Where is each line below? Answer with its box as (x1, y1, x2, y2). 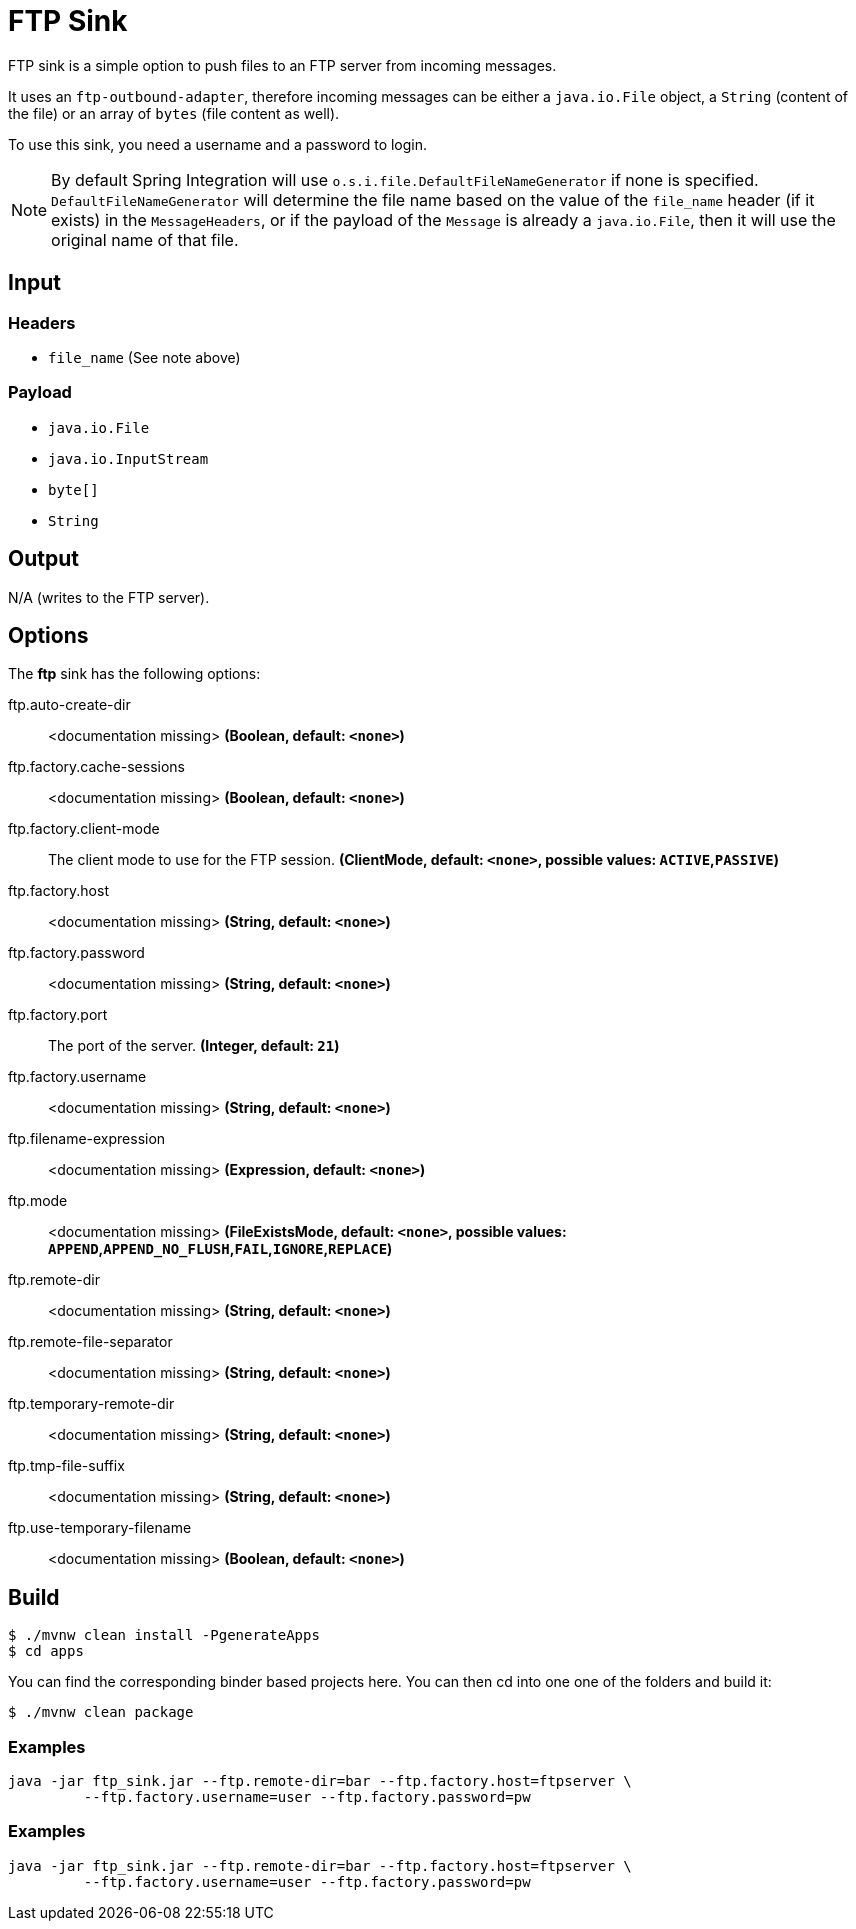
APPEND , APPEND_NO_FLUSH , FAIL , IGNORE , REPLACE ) (48, 1240, 393, 1258)
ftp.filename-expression (8, 1130, 166, 1148)
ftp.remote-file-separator (8, 1333, 173, 1351)
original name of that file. (51, 229, 239, 250)
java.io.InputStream (48, 450, 209, 467)
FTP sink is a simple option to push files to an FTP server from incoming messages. (8, 56, 557, 74)
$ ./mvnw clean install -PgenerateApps (8, 1627, 320, 1644)
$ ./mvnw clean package (8, 1704, 194, 1721)
